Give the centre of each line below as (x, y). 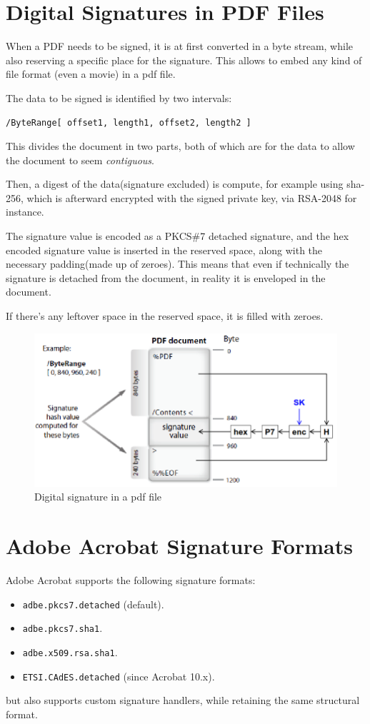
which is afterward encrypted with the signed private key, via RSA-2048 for (192, 197)
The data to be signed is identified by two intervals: (119, 97)
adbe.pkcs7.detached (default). (93, 604)
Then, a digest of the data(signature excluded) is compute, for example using (175, 184)
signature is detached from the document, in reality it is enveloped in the (166, 277)
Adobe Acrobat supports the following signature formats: (131, 580)
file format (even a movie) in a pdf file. (91, 74)
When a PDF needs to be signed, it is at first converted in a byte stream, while (179, 46)
